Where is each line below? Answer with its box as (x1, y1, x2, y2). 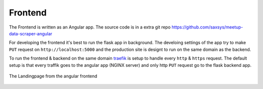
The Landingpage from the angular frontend (9, 73, 97, 79)
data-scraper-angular (9, 30, 53, 36)
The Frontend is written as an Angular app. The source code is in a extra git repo (9, 24, 171, 30)
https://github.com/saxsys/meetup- (171, 24, 244, 30)
